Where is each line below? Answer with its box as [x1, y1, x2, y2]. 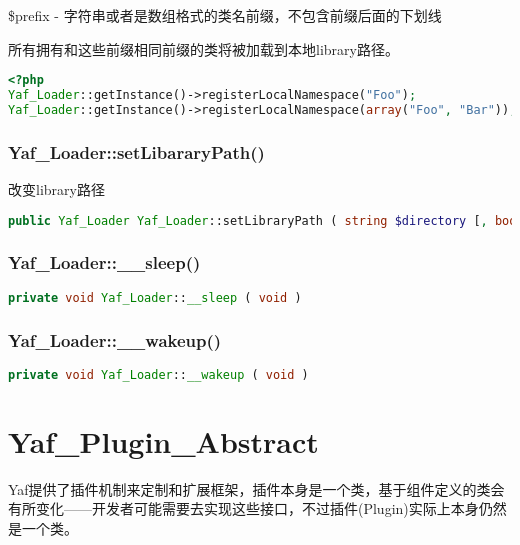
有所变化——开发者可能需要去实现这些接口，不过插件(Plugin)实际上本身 [8, 498, 479, 519]
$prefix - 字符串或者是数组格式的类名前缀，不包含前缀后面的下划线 [8, 5, 442, 25]
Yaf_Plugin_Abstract [8, 420, 319, 461]
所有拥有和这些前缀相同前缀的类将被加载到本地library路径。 [8, 38, 399, 59]
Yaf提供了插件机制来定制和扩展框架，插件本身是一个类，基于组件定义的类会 [8, 478, 505, 499]
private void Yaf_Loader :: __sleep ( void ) [8, 290, 302, 305]
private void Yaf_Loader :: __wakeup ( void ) [8, 367, 309, 382]
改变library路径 [8, 179, 105, 200]
